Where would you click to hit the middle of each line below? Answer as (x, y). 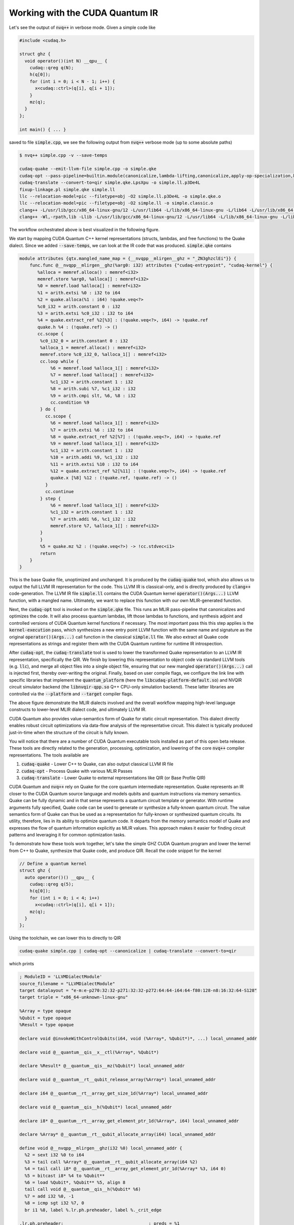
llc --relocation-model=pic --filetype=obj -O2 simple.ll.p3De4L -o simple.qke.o (120, 196)
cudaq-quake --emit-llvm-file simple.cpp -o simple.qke (88, 169)
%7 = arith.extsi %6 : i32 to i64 (92, 430)
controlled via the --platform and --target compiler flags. (71, 694)
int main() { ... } (43, 129)
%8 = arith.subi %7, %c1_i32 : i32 (93, 389)
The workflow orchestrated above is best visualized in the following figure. (84, 230)
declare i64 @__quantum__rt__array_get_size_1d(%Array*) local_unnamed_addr (114, 1093)
